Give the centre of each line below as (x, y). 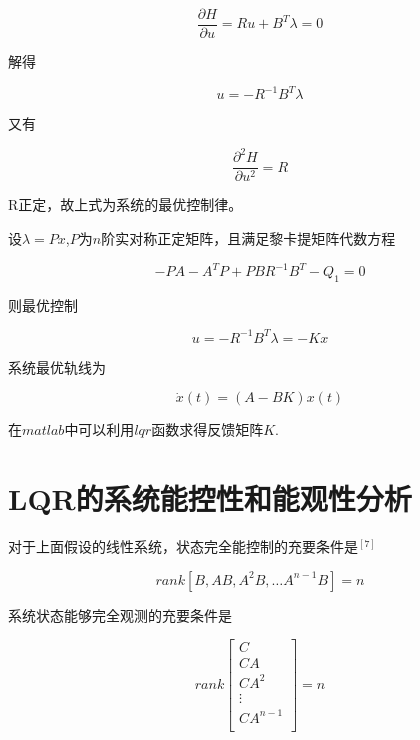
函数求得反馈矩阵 (207, 429)
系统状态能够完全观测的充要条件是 (120, 614)
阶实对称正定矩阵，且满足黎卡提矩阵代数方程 (248, 237)
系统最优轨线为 (57, 366)
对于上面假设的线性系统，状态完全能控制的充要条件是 (183, 546)
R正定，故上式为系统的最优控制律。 (125, 204)
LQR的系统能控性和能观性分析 (210, 498)
